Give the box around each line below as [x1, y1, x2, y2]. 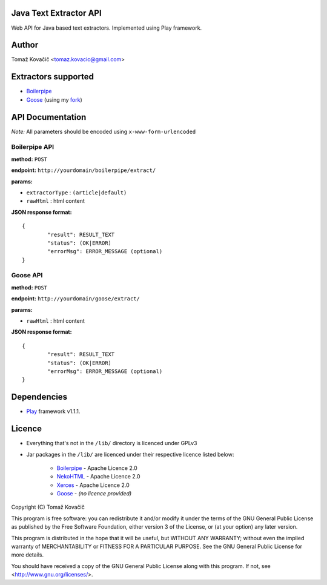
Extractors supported [11, 71, 94, 82]
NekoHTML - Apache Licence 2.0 [56, 473, 140, 480]
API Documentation [11, 112, 87, 122]
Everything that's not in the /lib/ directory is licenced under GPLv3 [26, 440, 197, 447]
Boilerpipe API [11, 143, 54, 151]
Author [11, 40, 39, 50]
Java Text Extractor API [11, 8, 102, 18]
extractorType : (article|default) [26, 188, 127, 196]
